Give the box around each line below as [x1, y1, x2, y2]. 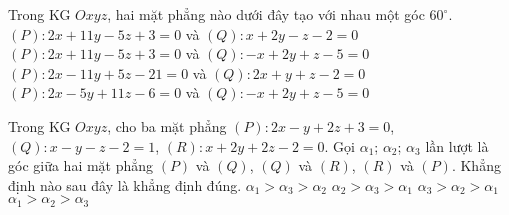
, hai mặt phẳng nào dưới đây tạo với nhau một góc [107, 4, 425, 24]
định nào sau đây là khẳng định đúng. [8, 174, 242, 195]
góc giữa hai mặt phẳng [8, 155, 154, 176]
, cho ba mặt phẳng [107, 115, 227, 136]
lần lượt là [425, 135, 489, 156]
